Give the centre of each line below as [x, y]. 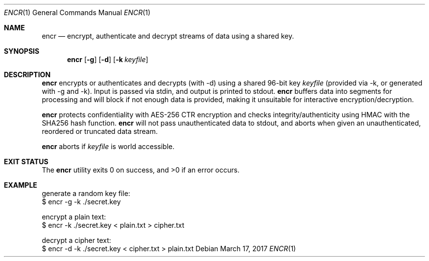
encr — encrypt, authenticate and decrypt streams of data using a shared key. [168, 36]
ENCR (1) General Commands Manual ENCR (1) [77, 12]
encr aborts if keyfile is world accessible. [108, 146]
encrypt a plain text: [74, 217]
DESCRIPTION [27, 75]
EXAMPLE [21, 185]
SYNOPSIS [22, 51]
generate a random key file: [86, 193]
